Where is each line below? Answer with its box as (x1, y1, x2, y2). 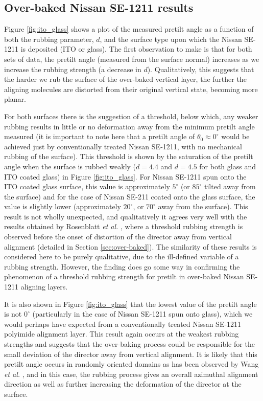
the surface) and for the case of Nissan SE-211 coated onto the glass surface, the (4, 191, 255, 202)
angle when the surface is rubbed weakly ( (4, 161, 136, 171)
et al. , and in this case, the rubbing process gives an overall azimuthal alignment (4, 368, 258, 379)
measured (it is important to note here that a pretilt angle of (4, 131, 195, 142)
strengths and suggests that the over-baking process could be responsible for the (4, 339, 255, 349)
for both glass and (199, 161, 256, 171)
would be (221, 131, 250, 142)
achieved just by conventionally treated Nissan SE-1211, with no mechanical (4, 141, 242, 151)
